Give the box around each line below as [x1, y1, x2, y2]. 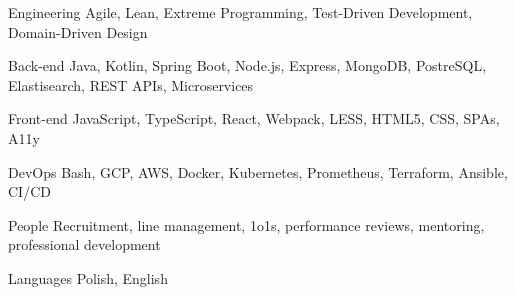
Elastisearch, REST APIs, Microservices [8, 74, 254, 95]
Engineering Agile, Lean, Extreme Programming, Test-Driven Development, [8, 2, 473, 22]
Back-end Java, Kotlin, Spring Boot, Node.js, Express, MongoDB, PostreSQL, [8, 55, 487, 76]
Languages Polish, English [8, 267, 168, 288]
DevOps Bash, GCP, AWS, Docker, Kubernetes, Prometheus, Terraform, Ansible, [8, 161, 508, 182]
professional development [8, 234, 161, 255]
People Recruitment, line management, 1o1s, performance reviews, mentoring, [8, 214, 485, 235]
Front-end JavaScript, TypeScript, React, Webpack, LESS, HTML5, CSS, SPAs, [8, 108, 500, 129]
